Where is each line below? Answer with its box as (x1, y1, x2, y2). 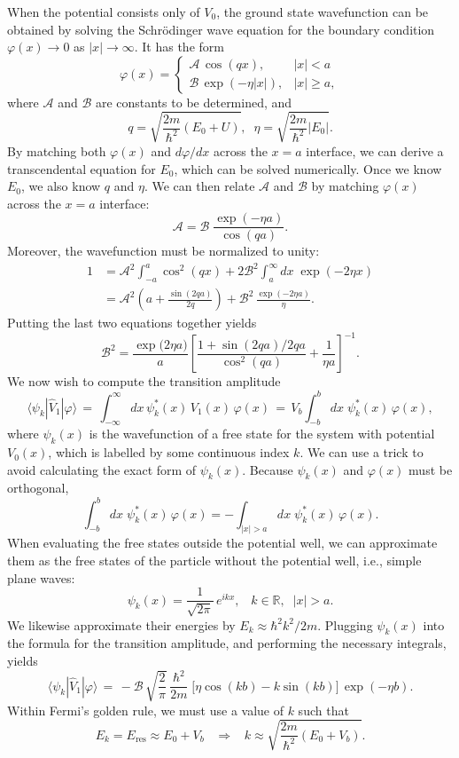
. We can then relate (144, 177, 255, 195)
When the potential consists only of (7, 3, 200, 20)
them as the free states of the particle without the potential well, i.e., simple (7, 551, 422, 570)
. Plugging (317, 615, 373, 634)
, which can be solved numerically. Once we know (174, 159, 442, 178)
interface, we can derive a (306, 141, 444, 160)
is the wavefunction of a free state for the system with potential (89, 424, 435, 443)
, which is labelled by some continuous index (48, 443, 290, 462)
